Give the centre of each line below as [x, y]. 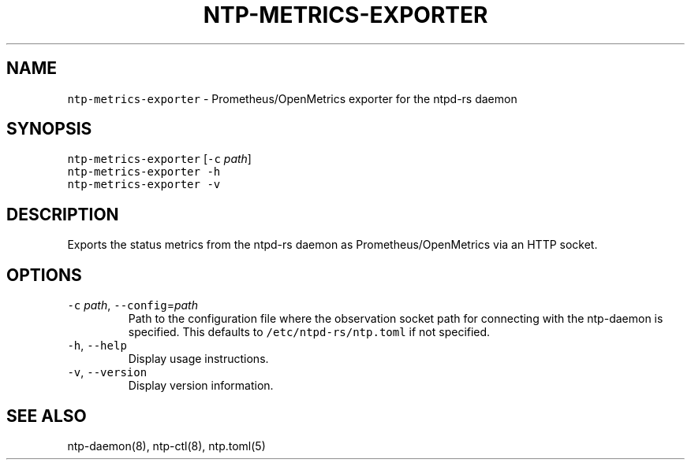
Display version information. [201, 386]
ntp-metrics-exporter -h [144, 172]
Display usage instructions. [198, 359]
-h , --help [97, 346]
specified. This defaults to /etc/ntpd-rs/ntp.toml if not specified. [309, 332]
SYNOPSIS [49, 129]
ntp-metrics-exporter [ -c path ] [159, 159]
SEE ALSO [47, 416]
